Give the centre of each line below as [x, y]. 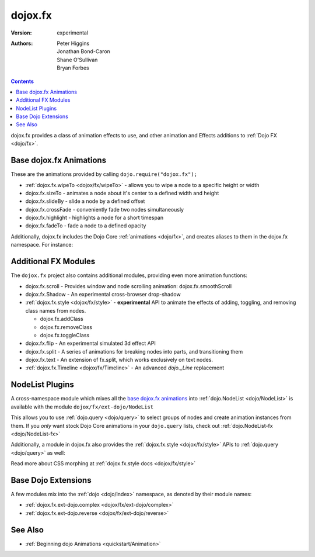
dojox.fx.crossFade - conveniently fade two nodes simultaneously [104, 209]
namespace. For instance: [42, 245]
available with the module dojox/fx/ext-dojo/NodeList [82, 407]
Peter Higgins [73, 43]
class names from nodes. [56, 310]
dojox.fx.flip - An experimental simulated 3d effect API [90, 343]
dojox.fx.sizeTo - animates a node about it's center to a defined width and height [122, 193]
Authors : [22, 43]
